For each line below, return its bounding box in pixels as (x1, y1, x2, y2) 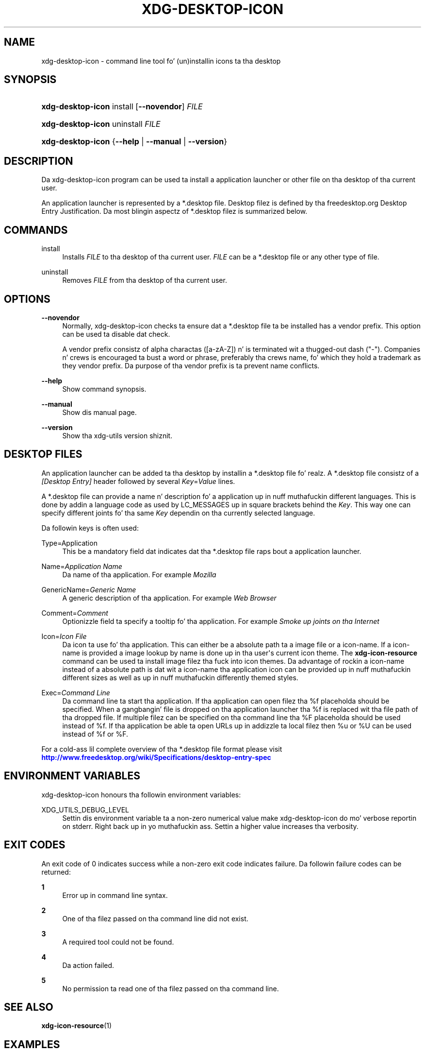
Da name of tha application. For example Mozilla (62, 570, 216, 579)
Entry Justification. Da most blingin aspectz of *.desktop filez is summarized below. (41, 207, 308, 216)
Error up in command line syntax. (62, 891, 168, 899)
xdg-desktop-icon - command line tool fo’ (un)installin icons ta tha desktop (41, 56, 281, 65)
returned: (41, 867, 71, 876)
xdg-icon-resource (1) (41, 1021, 112, 1030)
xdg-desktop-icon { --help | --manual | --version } (41, 137, 227, 147)
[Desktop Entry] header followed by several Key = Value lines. (41, 477, 235, 485)
